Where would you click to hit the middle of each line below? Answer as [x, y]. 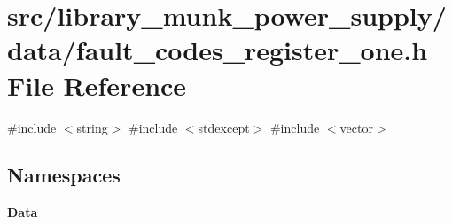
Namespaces [64, 175]
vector [356, 127]
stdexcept [224, 127]
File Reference [97, 85]
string [92, 127]
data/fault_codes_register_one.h [218, 50]
